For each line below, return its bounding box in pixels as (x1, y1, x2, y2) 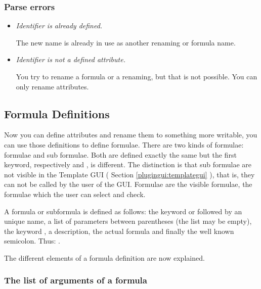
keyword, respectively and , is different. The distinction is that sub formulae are (4, 159, 252, 170)
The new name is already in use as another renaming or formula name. (16, 37, 236, 47)
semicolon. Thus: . (4, 235, 60, 246)
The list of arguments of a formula (4, 274, 147, 286)
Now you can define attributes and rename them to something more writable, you (4, 129, 257, 140)
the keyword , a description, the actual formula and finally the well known (4, 225, 234, 236)
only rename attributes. (16, 81, 89, 91)
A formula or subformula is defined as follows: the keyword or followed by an (4, 206, 242, 216)
